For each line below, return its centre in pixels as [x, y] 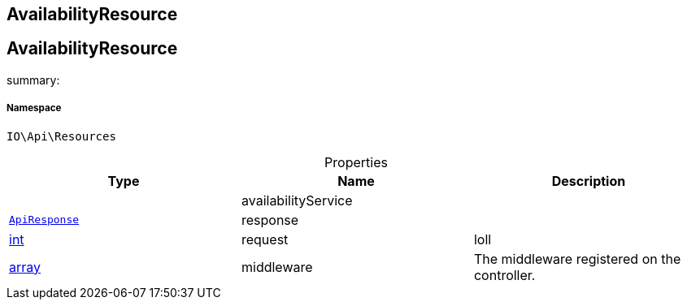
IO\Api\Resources [61, 136]
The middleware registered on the [577, 259]
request [265, 239]
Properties [356, 162]
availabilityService [297, 200]
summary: [33, 80]
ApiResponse [44, 220]
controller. [504, 275]
